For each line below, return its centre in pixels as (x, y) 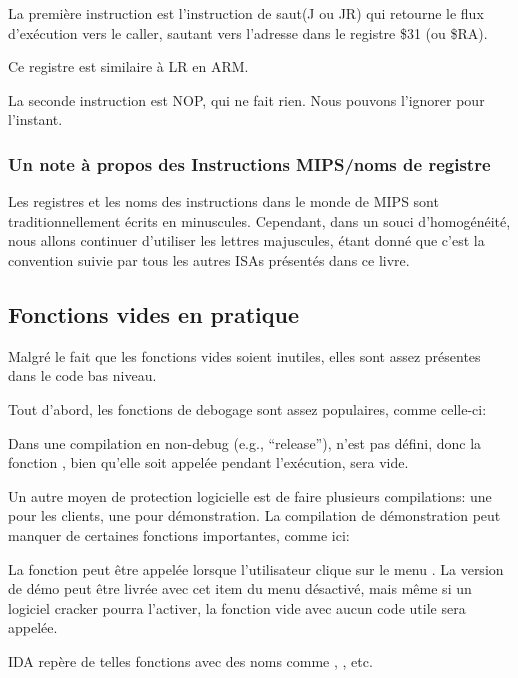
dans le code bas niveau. (82, 375)
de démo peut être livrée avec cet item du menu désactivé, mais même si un (240, 588)
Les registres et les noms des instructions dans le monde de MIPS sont (223, 201)
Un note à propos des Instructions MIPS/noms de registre (249, 163)
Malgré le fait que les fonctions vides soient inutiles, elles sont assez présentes (244, 355)
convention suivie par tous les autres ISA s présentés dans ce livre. (209, 259)
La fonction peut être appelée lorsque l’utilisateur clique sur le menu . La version (256, 568)
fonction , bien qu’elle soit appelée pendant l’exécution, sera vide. (208, 462)
